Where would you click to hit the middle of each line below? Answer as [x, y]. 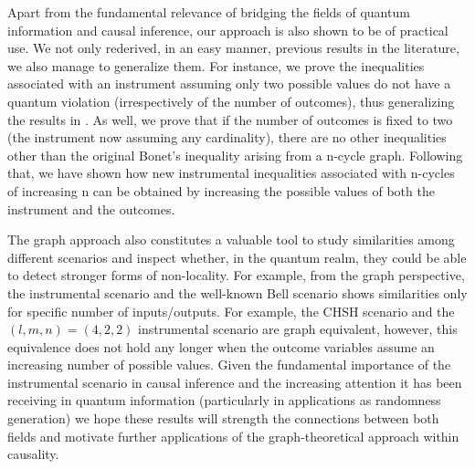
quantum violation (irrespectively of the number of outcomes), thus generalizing [231, 101]
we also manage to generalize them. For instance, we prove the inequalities [216, 65]
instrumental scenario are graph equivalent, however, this [298, 329]
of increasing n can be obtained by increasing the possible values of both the [221, 190]
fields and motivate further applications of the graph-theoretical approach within [233, 436]
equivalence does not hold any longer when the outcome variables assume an [221, 346]
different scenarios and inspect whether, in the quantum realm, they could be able [237, 257]
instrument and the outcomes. [91, 208]
